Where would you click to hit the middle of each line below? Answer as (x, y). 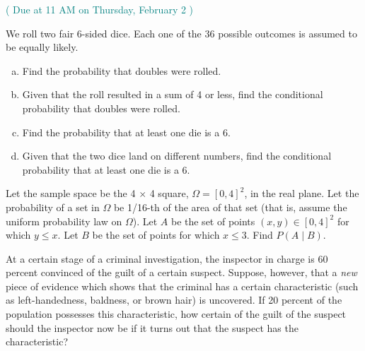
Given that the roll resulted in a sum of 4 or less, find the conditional (173, 94)
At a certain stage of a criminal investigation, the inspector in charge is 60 (167, 258)
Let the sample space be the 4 (71, 193)
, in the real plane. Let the (302, 193)
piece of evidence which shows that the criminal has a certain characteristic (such (182, 286)
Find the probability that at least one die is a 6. (126, 132)
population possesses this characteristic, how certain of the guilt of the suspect (176, 314)
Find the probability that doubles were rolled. (122, 70)
